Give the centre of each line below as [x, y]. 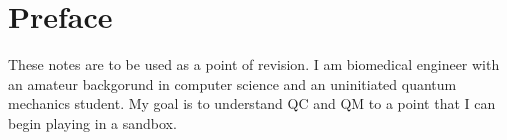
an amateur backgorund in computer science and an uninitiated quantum [232, 83]
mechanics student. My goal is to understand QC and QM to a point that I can [252, 103]
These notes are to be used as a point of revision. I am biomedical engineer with [254, 64]
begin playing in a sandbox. [92, 122]
